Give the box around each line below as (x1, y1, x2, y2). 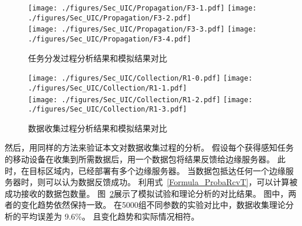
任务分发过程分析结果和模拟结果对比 (28, 51, 167, 64)
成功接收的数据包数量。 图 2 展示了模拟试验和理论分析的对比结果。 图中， (5, 187, 289, 199)
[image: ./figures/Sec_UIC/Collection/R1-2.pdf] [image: (28, 95, 253, 104)
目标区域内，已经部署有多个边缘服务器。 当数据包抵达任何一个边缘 (29, 164, 286, 176)
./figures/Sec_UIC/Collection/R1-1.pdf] (28, 84, 188, 92)
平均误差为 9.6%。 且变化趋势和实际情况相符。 (20, 210, 199, 222)
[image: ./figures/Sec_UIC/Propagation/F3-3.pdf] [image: (28, 25, 257, 34)
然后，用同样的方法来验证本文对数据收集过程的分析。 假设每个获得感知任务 (5, 141, 294, 154)
